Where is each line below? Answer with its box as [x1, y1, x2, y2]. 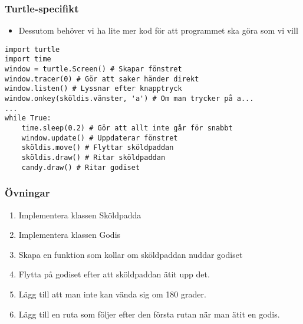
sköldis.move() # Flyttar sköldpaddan [21, 143, 174, 152]
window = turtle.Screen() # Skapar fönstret [5, 65, 182, 74]
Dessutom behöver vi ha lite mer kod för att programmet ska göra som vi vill [18, 24, 298, 37]
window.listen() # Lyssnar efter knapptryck [5, 84, 182, 93]
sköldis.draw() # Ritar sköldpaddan [21, 153, 166, 162]
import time [5, 55, 51, 64]
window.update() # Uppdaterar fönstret [21, 133, 178, 142]
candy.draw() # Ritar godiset [21, 163, 140, 172]
